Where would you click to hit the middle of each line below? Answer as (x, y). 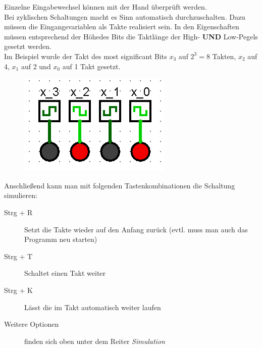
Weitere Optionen (32, 324)
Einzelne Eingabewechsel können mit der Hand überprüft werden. (106, 7)
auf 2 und (36, 66)
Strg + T (18, 256)
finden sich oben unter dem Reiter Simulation (95, 341)
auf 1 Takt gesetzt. (91, 66)
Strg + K (18, 290)
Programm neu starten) (61, 239)
